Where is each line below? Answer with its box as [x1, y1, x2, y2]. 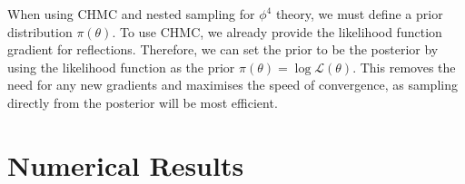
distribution [7, 22, 73, 41]
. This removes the [352, 57, 456, 76]
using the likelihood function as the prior [7, 57, 235, 76]
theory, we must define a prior [275, 5, 443, 23]
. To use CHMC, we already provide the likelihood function [112, 22, 442, 41]
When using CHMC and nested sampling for [7, 5, 255, 23]
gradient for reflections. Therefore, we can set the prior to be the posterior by [7, 40, 439, 59]
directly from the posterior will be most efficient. [7, 92, 278, 111]
